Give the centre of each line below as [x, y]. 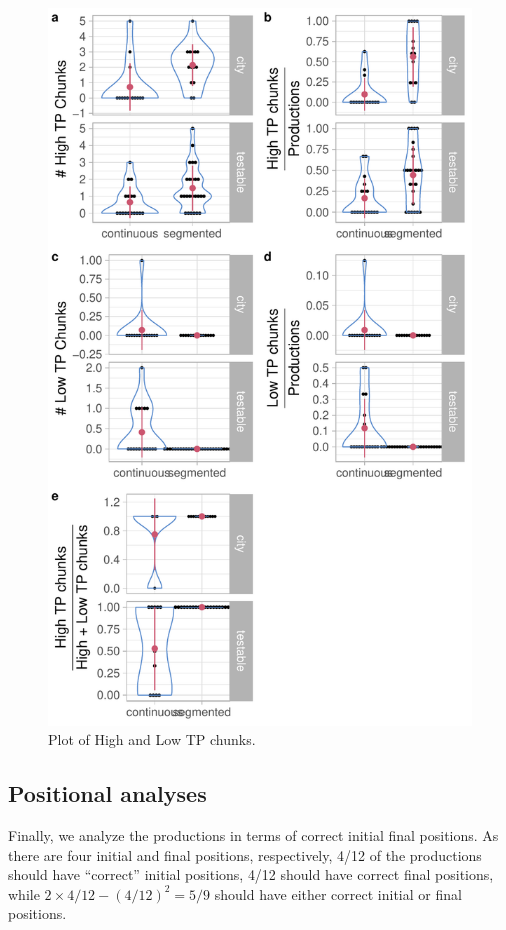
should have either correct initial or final [338, 893]
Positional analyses [107, 793]
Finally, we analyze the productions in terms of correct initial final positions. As [253, 835]
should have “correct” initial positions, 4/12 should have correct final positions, [251, 874]
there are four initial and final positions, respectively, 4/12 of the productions [245, 854]
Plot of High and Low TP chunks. [152, 739]
